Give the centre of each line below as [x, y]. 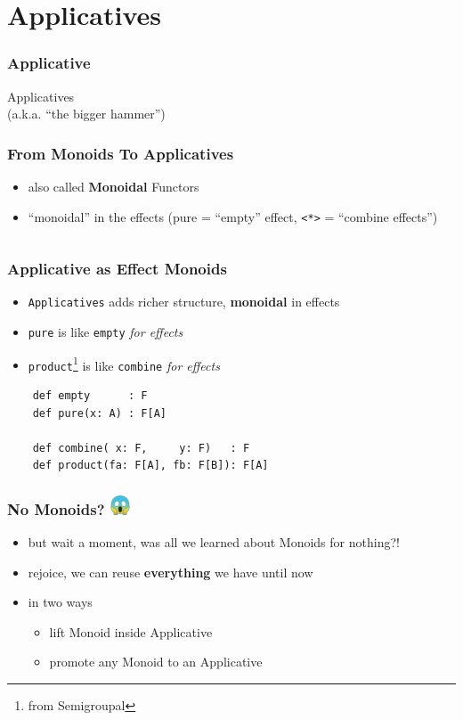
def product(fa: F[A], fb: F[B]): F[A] [150, 466]
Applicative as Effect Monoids [117, 269]
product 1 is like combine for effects [124, 364]
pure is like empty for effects [106, 332]
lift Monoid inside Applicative [131, 631]
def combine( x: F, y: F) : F [141, 448]
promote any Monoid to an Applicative [156, 662]
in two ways [60, 602]
